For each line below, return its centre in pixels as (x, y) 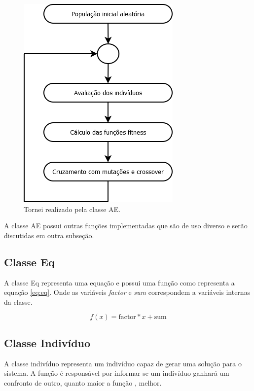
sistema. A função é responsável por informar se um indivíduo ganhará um (117, 373)
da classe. (18, 302)
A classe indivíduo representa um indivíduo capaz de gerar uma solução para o (123, 363)
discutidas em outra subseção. (49, 235)
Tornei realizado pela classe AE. (72, 209)
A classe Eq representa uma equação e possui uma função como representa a (119, 282)
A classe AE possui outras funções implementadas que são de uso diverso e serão (126, 226)
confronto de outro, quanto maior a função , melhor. (83, 382)
